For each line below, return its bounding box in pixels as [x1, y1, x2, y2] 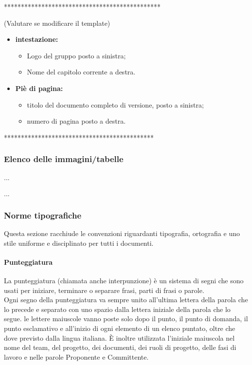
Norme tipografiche [4, 209, 82, 221]
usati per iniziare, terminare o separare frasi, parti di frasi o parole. [4, 285, 204, 295]
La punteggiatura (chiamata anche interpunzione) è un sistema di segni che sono [4, 275, 244, 285]
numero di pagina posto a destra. [27, 116, 126, 126]
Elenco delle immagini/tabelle [4, 153, 124, 165]
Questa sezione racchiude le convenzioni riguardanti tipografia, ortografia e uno [4, 228, 240, 238]
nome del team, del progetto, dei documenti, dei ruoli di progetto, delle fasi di [4, 342, 236, 352]
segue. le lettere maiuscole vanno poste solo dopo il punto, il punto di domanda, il [4, 313, 248, 324]
